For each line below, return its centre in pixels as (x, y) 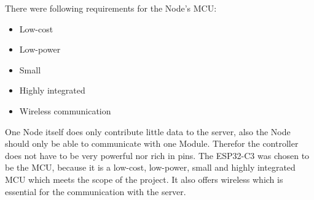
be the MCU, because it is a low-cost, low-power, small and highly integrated (150, 167)
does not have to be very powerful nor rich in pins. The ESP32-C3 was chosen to (157, 155)
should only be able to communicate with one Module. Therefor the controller (152, 143)
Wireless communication (65, 110)
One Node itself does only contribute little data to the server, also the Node (148, 131)
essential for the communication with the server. (96, 191)
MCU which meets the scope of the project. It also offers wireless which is (144, 179)
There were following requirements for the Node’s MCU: (111, 8)
